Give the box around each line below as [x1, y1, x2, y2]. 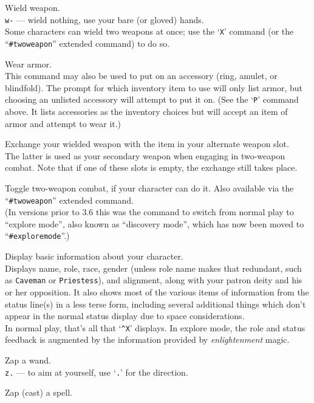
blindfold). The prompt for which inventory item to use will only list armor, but [5, 81, 303, 94]
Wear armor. [5, 57, 52, 70]
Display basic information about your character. [5, 250, 183, 263]
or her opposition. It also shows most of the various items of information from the [5, 285, 309, 298]
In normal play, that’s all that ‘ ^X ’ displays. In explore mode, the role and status [5, 321, 305, 334]
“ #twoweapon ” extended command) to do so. [5, 36, 170, 49]
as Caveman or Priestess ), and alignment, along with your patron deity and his [5, 274, 302, 286]
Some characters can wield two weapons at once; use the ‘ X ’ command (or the [5, 25, 294, 38]
